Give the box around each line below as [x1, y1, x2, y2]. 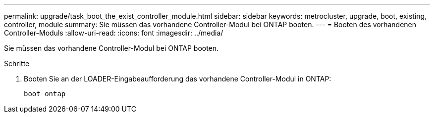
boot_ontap [24, 90, 66, 98]
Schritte [4, 59, 30, 68]
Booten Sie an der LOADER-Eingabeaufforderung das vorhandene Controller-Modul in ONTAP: [24, 75, 331, 83]
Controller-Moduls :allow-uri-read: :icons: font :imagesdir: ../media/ [4, 29, 223, 37]
